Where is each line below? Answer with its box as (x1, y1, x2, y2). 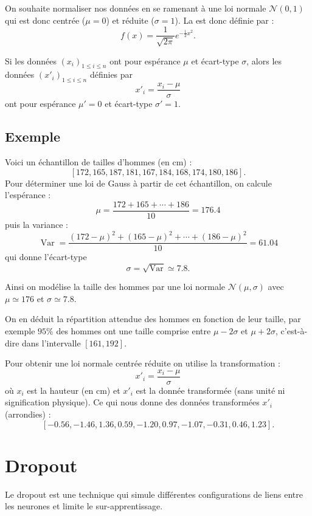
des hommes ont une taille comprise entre (56, 325, 211, 337)
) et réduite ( (106, 13, 154, 26)
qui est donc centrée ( (5, 13, 86, 26)
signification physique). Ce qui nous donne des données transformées (5, 396, 260, 408)
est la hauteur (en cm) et (27, 384, 120, 396)
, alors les (246, 54, 282, 67)
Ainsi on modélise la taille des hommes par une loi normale (5, 280, 226, 293)
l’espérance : (5, 188, 51, 201)
